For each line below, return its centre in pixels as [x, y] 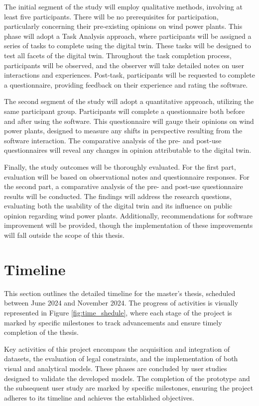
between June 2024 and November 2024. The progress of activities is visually [121, 303]
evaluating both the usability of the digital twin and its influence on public [118, 206]
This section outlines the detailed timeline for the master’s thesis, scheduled [120, 293]
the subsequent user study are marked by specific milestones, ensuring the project [129, 388]
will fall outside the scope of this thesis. [64, 235]
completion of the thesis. [41, 332]
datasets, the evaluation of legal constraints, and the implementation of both [121, 358]
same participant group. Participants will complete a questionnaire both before [125, 111]
